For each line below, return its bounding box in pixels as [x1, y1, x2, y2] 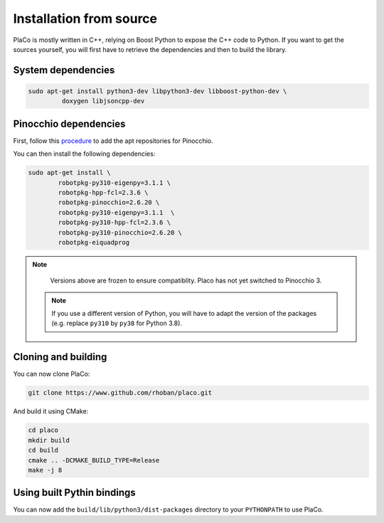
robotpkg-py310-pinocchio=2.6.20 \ [58, 228, 183, 236]
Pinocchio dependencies [13, 117, 126, 130]
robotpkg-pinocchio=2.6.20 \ [58, 199, 160, 206]
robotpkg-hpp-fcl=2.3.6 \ [58, 189, 149, 196]
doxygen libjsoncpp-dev [61, 97, 145, 105]
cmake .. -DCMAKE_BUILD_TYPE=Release [28, 456, 160, 464]
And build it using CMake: [13, 407, 89, 416]
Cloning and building [13, 351, 107, 363]
